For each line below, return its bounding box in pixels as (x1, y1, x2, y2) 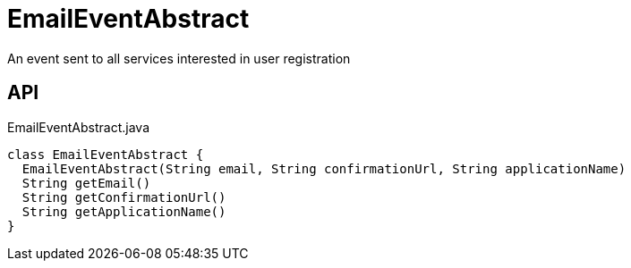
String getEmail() (21, 175, 151, 190)
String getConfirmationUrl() (21, 189, 226, 205)
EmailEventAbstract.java (7, 119, 149, 135)
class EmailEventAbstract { (7, 147, 204, 162)
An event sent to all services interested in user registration (7, 50, 351, 66)
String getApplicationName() (21, 204, 226, 219)
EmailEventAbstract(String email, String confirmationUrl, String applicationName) (21, 161, 627, 176)
